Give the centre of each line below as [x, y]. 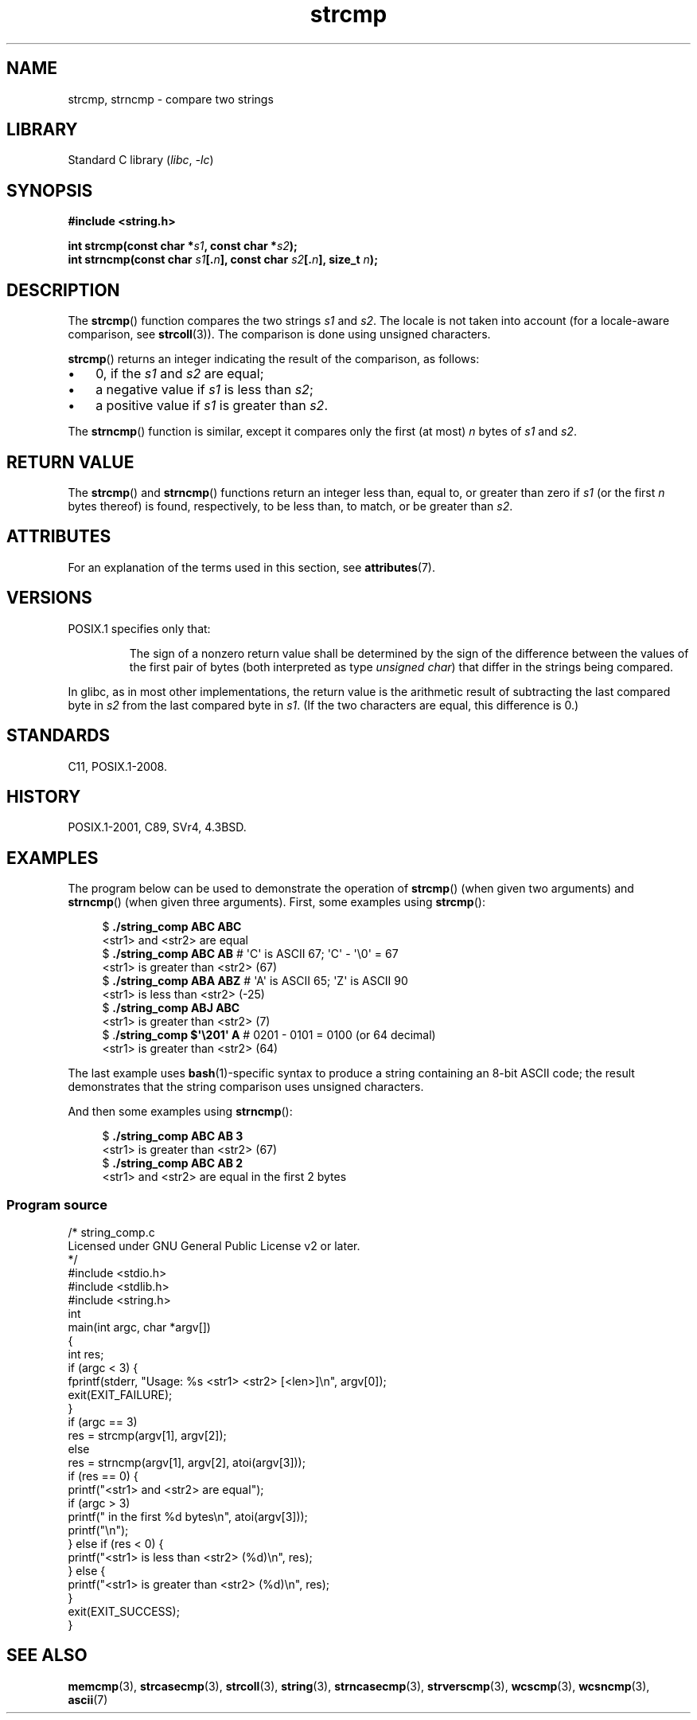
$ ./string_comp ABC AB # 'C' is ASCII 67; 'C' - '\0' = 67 [250, 954]
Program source [57, 1204]
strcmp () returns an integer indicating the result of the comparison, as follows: [274, 359]
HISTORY [44, 796]
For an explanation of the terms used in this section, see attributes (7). [251, 567]
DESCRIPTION [63, 290]
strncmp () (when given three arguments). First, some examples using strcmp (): [276, 902]
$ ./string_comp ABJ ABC [171, 1008]
